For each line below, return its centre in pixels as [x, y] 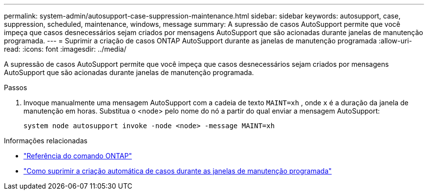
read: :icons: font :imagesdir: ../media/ [65, 49]
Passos [16, 87]
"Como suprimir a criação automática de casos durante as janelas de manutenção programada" [178, 171]
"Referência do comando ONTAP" [78, 156]
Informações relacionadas [46, 141]
